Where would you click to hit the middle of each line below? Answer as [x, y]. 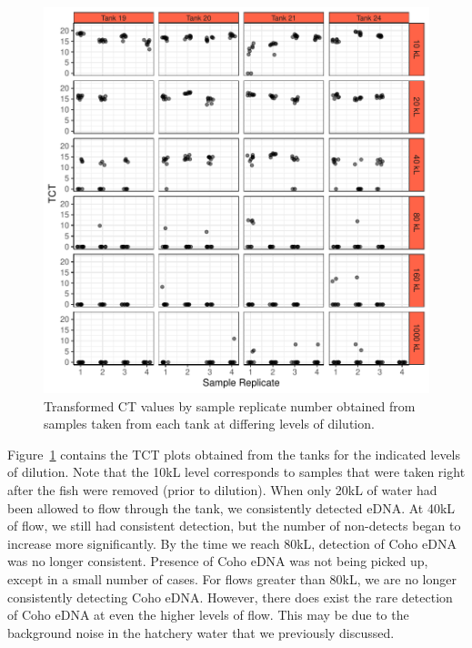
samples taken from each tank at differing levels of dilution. [209, 424]
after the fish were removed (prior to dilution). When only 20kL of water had [222, 489]
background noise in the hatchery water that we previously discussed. [201, 632]
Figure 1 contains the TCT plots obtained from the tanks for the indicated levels [234, 454]
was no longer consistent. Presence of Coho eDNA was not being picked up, [218, 561]
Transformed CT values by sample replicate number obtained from [230, 405]
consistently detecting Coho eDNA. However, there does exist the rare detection [230, 597]
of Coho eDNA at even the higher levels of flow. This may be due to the [208, 615]
